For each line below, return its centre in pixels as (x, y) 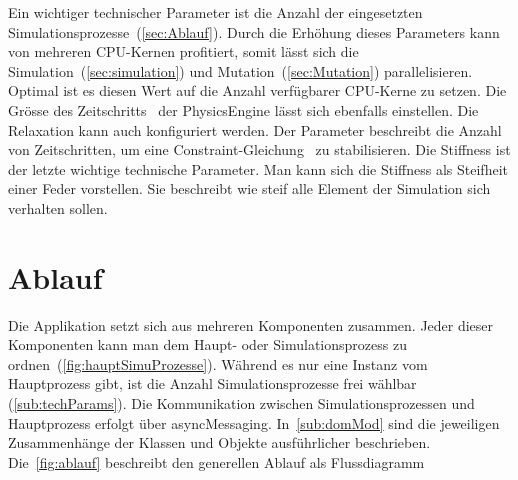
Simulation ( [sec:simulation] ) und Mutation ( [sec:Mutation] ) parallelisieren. (240, 70)
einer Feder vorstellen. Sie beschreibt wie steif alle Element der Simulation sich (249, 188)
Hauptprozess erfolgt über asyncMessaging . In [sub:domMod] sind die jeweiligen (254, 422)
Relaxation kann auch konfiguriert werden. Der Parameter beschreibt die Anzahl (255, 129)
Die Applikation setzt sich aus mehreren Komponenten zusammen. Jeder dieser (251, 324)
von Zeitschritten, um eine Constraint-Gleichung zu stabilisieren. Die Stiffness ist (259, 149)
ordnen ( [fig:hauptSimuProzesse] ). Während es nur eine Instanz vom (218, 363)
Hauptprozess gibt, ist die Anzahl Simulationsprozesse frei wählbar (212, 383)
